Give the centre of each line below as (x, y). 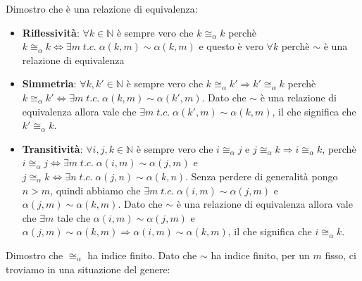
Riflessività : (51, 32)
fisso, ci (341, 255)
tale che (74, 217)
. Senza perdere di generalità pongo (262, 176)
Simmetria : (49, 83)
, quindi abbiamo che (95, 190)
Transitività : (52, 148)
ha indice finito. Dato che (142, 255)
